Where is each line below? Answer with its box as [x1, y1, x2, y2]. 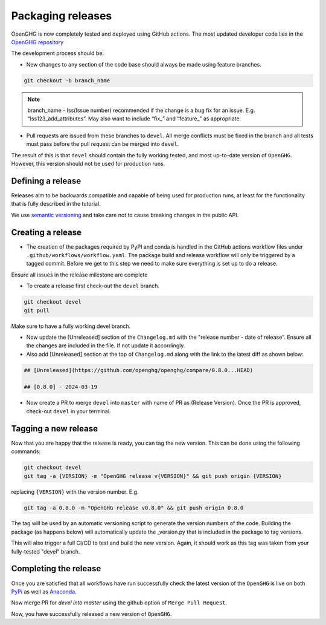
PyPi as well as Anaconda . [11, 587, 77, 595]
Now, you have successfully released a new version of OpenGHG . [11, 610, 172, 617]
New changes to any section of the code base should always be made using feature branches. [26, 61, 262, 68]
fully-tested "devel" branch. [11, 548, 80, 555]
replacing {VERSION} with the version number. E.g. [11, 488, 139, 496]
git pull [24, 307, 50, 314]
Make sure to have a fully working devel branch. [11, 322, 131, 330]
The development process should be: [11, 50, 104, 57]
